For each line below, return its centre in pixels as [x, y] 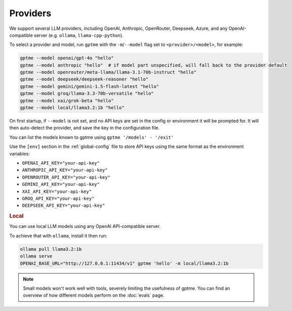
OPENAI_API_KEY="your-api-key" [61, 163]
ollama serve [36, 256]
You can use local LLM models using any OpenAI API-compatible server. [85, 226]
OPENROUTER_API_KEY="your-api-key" [66, 177]
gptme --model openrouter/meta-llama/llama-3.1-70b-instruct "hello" [108, 72]
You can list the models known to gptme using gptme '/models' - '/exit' [92, 137]
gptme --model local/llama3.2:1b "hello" [72, 108]
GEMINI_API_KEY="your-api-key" [61, 184]
